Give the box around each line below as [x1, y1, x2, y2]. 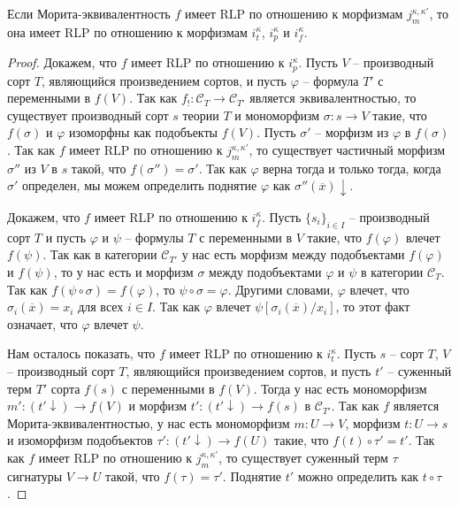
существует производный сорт [7, 105, 169, 124]
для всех [78, 297, 124, 316]
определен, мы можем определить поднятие [22, 176, 257, 195]
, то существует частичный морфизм [249, 141, 446, 159]
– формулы [125, 227, 184, 246]
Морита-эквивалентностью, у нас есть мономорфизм [7, 413, 290, 432]
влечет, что [349, 280, 409, 298]
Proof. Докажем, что [7, 53, 117, 72]
